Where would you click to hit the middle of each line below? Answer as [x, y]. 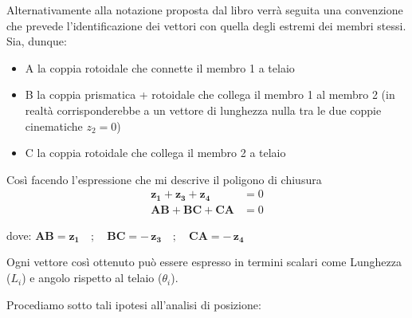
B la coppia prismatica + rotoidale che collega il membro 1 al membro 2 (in [210, 94]
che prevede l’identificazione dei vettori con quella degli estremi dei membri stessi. [206, 25]
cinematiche [54, 126]
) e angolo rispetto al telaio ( [92, 278]
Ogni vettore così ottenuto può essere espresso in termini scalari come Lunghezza [204, 262]
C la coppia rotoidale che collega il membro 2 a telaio [155, 153]
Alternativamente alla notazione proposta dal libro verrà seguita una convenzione [205, 10]
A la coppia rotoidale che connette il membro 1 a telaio [160, 67]
